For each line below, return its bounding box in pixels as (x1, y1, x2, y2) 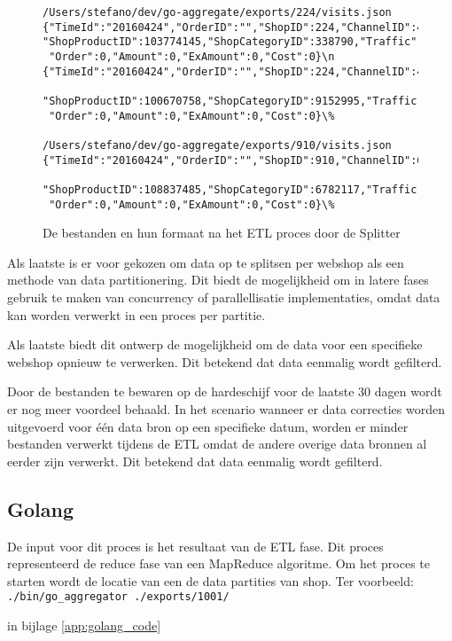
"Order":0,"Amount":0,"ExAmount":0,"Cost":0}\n (49, 50, 335, 63)
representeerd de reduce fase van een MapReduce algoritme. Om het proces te (7, 554, 430, 573)
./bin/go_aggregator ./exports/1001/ (7, 590, 230, 604)
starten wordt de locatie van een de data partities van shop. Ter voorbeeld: (7, 571, 414, 590)
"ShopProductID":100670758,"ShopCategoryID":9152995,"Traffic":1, (43, 94, 443, 107)
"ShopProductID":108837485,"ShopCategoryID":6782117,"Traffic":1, (43, 183, 443, 196)
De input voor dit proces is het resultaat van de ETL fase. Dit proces (7, 536, 384, 555)
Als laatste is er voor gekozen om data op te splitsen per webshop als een (7, 253, 404, 271)
